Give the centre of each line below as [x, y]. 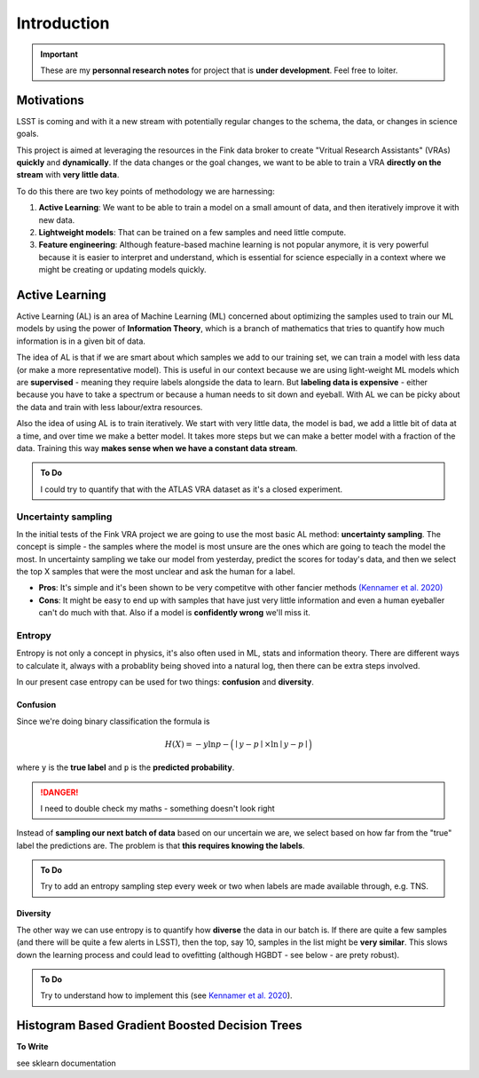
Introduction [63, 23]
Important [59, 54]
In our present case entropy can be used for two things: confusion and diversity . [165, 682]
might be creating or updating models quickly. [123, 270]
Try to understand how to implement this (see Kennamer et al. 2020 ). [166, 995]
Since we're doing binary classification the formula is [113, 721]
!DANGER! [59, 792]
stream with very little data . [68, 175]
